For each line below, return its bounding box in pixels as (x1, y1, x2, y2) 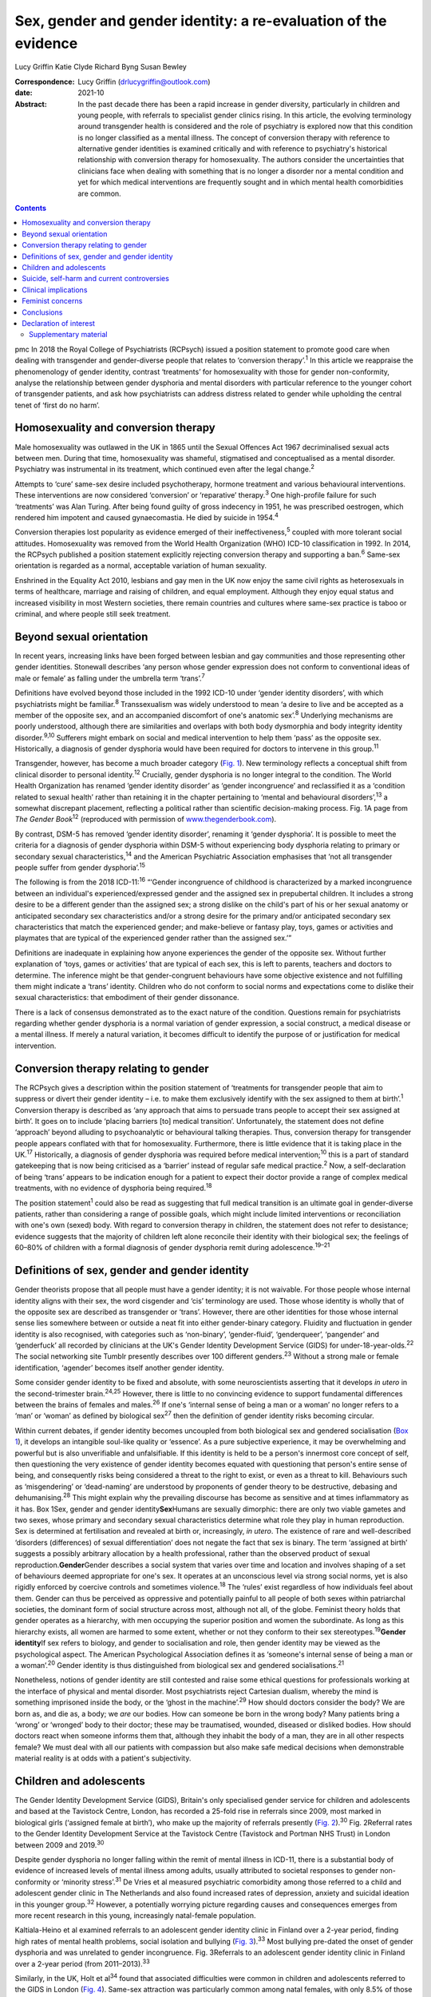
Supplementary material (29, 330, 108, 339)
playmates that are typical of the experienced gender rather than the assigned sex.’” (14, 933, 292, 943)
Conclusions (22, 308, 63, 317)
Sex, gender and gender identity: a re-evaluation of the (14, 12, 387, 30)
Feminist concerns (22, 296, 83, 306)
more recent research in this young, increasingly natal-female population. (14, 1910, 256, 1920)
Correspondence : (14, 77, 75, 86)
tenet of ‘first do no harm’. (14, 400, 100, 410)
